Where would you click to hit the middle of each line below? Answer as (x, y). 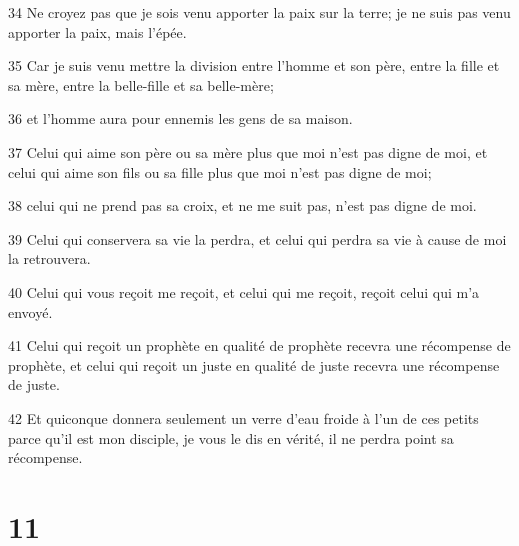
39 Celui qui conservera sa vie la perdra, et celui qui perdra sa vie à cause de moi (257, 238)
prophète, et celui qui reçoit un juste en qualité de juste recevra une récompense (254, 364)
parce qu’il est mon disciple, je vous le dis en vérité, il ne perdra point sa (231, 437)
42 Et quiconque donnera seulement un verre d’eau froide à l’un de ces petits (243, 417)
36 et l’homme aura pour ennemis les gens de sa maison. (180, 118)
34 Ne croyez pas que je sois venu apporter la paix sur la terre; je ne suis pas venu (259, 12)
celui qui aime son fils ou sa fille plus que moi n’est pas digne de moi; (220, 171)
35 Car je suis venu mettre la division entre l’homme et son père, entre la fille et (254, 65)
